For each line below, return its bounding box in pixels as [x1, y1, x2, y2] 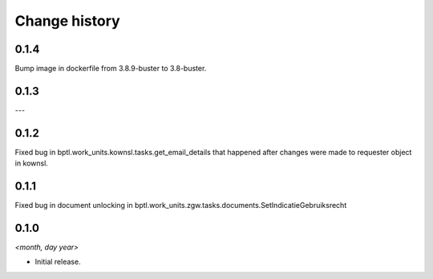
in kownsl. [14, 158, 48, 168]
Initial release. [34, 257, 81, 267]
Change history [14, 12, 120, 30]
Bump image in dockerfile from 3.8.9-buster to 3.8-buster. [14, 64, 207, 74]
